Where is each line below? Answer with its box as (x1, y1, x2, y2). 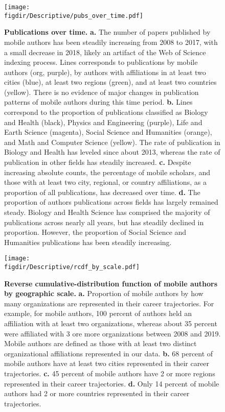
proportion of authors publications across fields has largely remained (4, 197, 218, 207)
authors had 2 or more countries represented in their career (4, 388, 190, 399)
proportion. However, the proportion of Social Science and (4, 227, 187, 237)
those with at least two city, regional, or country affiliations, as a (4, 177, 207, 187)
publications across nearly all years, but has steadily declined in (4, 216, 204, 227)
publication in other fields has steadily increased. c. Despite (4, 157, 191, 167)
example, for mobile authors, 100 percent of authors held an (4, 308, 192, 319)
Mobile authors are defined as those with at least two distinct (4, 338, 197, 349)
